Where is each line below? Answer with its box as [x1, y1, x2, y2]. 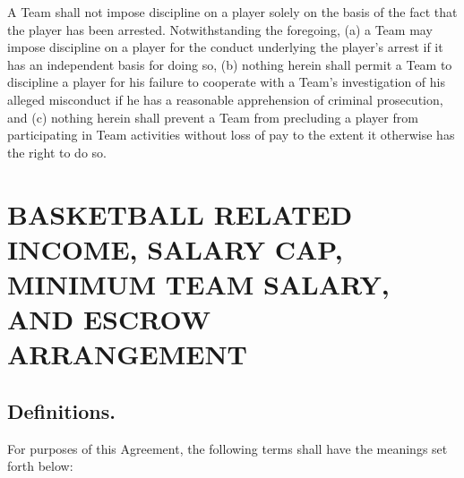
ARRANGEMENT [7, 336, 248, 372]
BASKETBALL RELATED [7, 195, 353, 232]
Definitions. [7, 397, 116, 424]
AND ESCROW [7, 301, 211, 337]
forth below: [7, 457, 73, 475]
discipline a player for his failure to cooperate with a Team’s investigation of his [7, 73, 445, 91]
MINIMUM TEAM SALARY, [7, 265, 390, 302]
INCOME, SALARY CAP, [7, 230, 343, 267]
